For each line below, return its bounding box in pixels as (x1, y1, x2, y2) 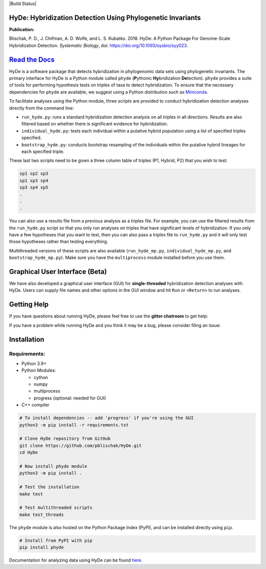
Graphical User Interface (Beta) (9, 267, 107, 276)
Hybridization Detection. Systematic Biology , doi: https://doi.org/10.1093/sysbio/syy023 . (9, 42, 188, 48)
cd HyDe (19, 450, 38, 456)
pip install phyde (19, 545, 64, 550)
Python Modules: (21, 367, 56, 373)
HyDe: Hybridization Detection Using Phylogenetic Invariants (9, 13, 201, 22)
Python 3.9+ (21, 360, 47, 366)
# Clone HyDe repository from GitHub (19, 436, 111, 441)
